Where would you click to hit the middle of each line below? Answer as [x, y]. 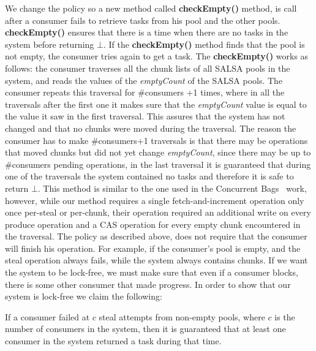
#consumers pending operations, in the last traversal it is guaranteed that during [158, 164]
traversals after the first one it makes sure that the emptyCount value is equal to [156, 104]
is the [285, 316]
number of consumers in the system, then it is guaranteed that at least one [145, 329]
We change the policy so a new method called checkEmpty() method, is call [151, 8]
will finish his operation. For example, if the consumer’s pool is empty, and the [153, 248]
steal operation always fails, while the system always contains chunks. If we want [156, 260]
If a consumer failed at [47, 316]
